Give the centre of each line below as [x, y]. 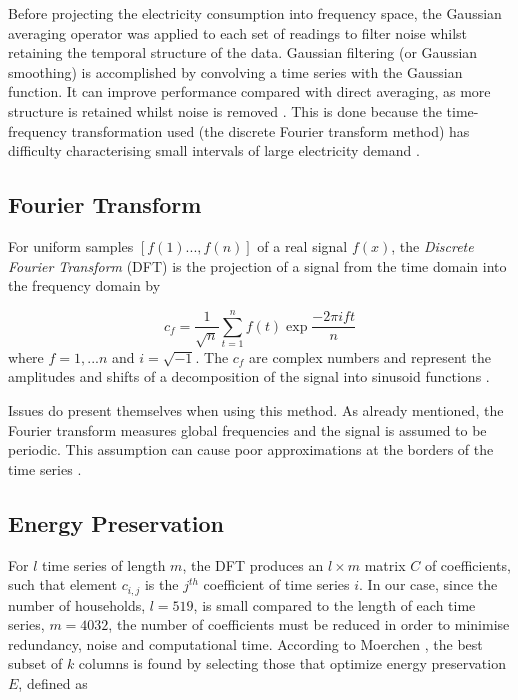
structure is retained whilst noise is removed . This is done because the [225, 110]
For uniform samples [71, 245]
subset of [35, 663]
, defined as [53, 683]
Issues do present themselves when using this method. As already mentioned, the [256, 410]
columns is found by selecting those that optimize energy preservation [292, 663]
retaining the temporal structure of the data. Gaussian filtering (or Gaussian [243, 52]
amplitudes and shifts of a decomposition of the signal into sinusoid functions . [249, 376]
